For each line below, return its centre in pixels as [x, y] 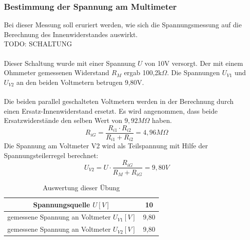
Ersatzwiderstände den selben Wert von [63, 120]
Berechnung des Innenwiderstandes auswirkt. [71, 34]
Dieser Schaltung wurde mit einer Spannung [70, 63]
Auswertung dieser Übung [81, 187]
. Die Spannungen [193, 72]
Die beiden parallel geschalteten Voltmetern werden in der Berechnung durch [119, 101]
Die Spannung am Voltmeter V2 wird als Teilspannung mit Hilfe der [106, 146]
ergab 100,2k [143, 72]
